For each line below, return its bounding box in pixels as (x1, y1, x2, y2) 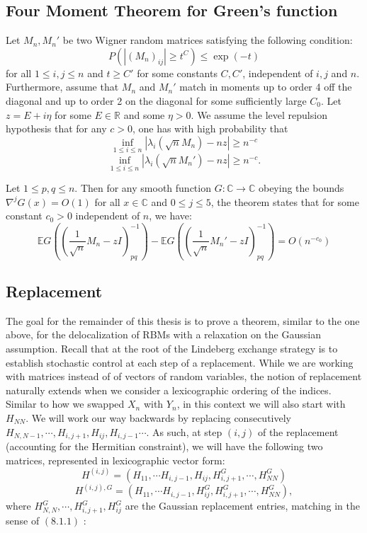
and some (123, 107, 165, 122)
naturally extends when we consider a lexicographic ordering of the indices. (6, 382, 332, 397)
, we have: (149, 208, 192, 223)
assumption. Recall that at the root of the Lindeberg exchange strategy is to (6, 341, 338, 356)
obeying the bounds (258, 180, 344, 195)
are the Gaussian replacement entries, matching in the (125, 498, 360, 513)
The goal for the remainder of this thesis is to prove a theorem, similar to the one (6, 313, 360, 328)
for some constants (137, 65, 218, 80)
